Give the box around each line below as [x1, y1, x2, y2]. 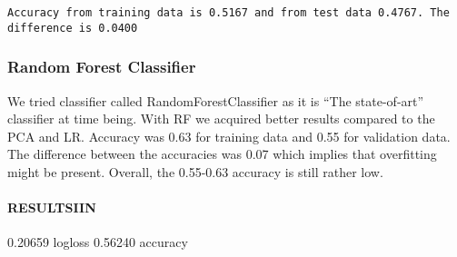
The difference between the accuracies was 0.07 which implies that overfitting [7, 144, 437, 163]
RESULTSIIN [7, 198, 96, 217]
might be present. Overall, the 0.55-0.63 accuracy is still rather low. [7, 162, 383, 181]
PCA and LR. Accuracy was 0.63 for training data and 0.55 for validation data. [7, 126, 451, 145]
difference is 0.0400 [7, 21, 138, 35]
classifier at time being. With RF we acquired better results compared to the [7, 109, 435, 128]
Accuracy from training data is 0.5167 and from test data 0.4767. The [7, 6, 450, 19]
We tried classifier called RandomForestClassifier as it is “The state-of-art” [7, 91, 424, 110]
